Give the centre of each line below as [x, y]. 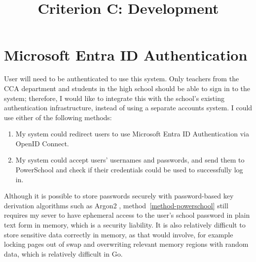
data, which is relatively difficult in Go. [63, 253]
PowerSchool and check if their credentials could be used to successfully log [129, 170]
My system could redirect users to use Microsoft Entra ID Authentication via [132, 134]
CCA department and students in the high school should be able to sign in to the [127, 88]
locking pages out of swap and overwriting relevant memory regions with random [126, 244]
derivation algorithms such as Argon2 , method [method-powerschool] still [116, 205]
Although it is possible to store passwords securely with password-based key [119, 196]
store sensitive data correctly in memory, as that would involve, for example [119, 234]
